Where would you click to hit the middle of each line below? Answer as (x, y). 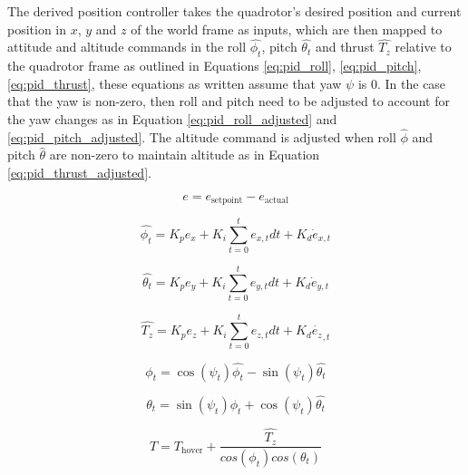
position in (37, 29)
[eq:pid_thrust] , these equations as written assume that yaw (175, 83)
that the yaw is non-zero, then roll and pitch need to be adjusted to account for (229, 101)
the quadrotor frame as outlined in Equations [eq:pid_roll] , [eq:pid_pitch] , (214, 66)
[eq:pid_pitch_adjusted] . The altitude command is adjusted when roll (202, 136)
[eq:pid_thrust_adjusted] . (79, 172)
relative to (423, 47)
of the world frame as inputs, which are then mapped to (287, 29)
